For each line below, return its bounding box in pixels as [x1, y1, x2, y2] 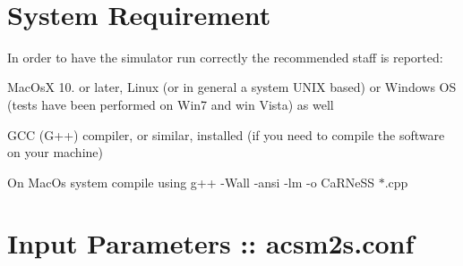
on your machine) [7, 143, 103, 162]
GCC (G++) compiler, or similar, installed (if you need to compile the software [7, 125, 445, 144]
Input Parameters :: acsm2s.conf [7, 225, 415, 262]
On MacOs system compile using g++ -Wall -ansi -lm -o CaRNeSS [7, 172, 375, 191]
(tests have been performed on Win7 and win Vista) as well [7, 95, 334, 113]
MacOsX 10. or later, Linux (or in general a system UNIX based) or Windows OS [7, 78, 457, 96]
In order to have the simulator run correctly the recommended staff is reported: [7, 47, 443, 66]
